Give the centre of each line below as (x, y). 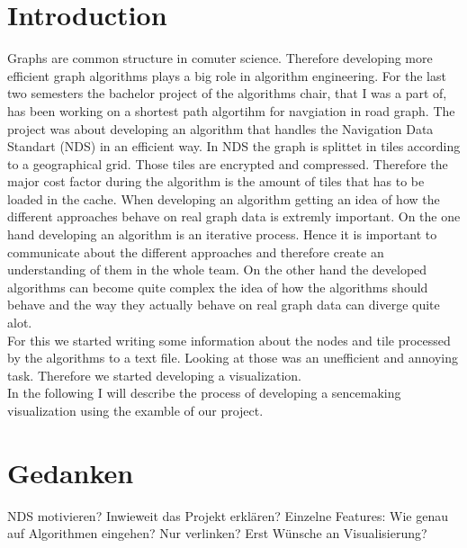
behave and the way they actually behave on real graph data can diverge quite (224, 305)
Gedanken (71, 472)
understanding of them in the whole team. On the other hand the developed (217, 270)
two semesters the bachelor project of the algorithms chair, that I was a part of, (227, 93)
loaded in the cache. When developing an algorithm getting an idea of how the (224, 198)
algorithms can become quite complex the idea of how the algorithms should (218, 287)
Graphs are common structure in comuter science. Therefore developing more (220, 58)
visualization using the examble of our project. (135, 410)
